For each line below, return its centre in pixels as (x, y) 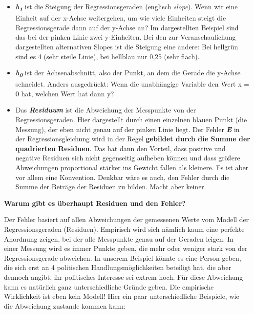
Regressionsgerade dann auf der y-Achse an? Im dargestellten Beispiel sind (127, 27)
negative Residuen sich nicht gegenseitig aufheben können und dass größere (128, 158)
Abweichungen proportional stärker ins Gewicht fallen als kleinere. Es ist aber (132, 167)
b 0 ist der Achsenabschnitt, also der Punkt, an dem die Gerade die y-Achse (128, 73)
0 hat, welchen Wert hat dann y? (65, 93)
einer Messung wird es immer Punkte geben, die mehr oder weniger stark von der (126, 248)
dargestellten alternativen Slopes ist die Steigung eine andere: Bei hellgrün (127, 46)
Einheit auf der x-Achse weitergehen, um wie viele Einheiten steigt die (121, 18)
